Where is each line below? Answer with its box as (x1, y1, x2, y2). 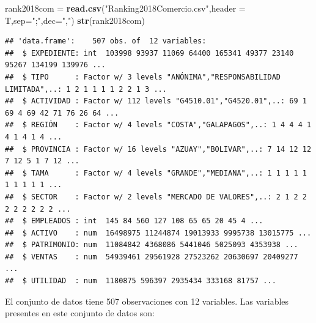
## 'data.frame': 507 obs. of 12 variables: (5, 37, 207, 46)
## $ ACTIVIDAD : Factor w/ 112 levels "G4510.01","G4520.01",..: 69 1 (5, 97, 307, 106)
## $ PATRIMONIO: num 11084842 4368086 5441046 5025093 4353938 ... (5, 240, 298, 250)
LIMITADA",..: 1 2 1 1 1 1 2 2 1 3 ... (5, 84, 167, 94)
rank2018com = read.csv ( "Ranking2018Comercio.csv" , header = (5, 2, 246, 14)
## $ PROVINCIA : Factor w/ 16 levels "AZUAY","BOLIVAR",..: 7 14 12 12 (5, 144, 312, 154)
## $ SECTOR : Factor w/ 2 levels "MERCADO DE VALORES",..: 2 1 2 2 (5, 192, 307, 201)
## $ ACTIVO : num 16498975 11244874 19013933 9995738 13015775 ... (5, 228, 312, 237)
